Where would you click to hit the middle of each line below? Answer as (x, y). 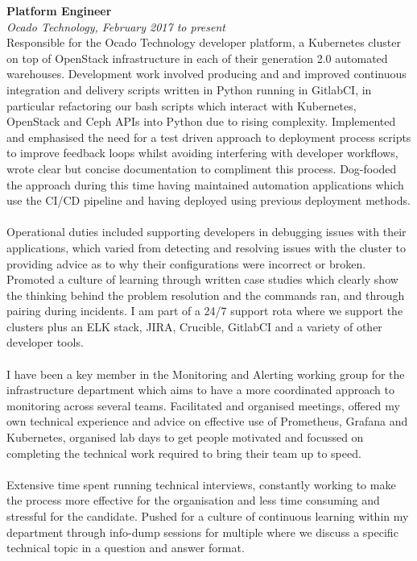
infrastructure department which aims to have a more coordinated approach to (200, 390)
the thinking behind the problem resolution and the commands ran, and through (206, 295)
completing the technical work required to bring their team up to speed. (184, 453)
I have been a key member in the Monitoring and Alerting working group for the (206, 374)
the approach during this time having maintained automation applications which (205, 184)
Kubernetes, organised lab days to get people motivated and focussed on (185, 437)
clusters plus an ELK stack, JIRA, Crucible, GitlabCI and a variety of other (194, 326)
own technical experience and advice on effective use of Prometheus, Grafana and (207, 421)
